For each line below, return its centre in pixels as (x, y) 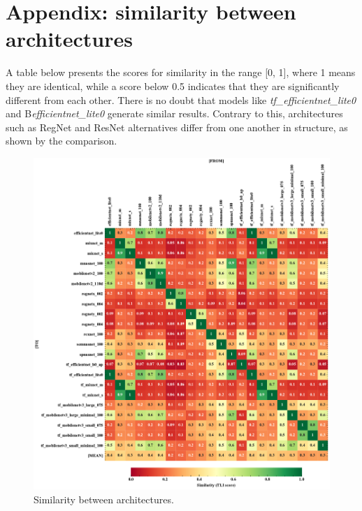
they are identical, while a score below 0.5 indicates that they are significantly (173, 86)
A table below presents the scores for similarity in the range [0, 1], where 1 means (181, 72)
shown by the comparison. (61, 141)
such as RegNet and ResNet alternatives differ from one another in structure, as (177, 127)
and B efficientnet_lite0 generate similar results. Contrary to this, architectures (174, 113)
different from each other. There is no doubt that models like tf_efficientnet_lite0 (181, 99)
